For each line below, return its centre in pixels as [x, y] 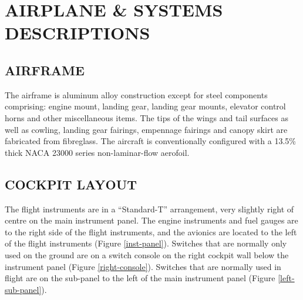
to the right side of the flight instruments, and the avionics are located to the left [151, 231]
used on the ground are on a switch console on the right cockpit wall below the [147, 254]
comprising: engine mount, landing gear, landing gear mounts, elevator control [145, 106]
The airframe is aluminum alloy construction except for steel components [136, 94]
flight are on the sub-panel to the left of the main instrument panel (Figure [140, 278]
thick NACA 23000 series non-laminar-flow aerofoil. [97, 152]
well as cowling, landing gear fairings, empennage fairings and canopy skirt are [146, 129]
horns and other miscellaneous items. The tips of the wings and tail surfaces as [147, 117]
